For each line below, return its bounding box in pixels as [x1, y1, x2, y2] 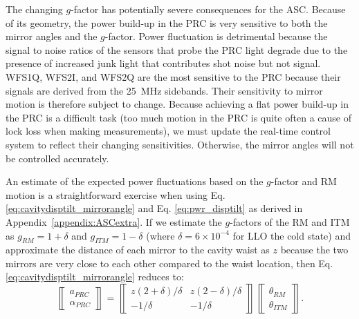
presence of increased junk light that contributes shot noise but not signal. [6, 56, 321, 70]
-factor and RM [270, 174, 337, 188]
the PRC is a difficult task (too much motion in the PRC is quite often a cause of [6, 110, 351, 124]
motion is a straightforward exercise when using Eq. [6, 187, 225, 202]
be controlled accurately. [6, 151, 109, 165]
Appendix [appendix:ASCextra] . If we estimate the [6, 214, 222, 229]
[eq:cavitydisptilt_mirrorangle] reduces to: [6, 269, 184, 284]
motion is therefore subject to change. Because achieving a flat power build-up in [6, 97, 349, 111]
